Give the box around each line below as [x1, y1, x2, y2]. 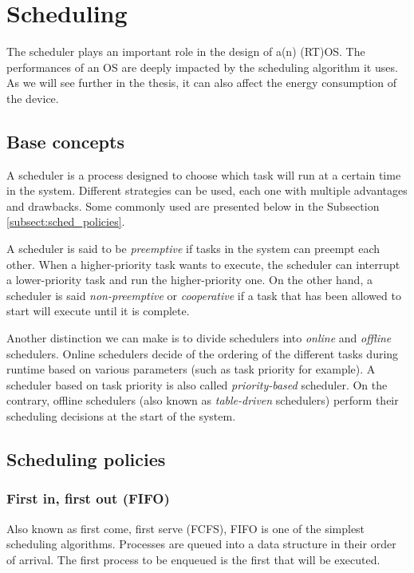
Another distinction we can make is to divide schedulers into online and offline [6, 330, 392, 346]
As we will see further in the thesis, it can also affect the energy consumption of [6, 74, 396, 91]
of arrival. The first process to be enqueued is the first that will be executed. [6, 551, 380, 567]
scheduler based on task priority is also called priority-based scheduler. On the [6, 376, 388, 393]
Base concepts [6, 128, 124, 153]
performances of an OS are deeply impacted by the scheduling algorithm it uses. [6, 58, 398, 75]
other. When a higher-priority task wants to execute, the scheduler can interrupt [6, 255, 400, 272]
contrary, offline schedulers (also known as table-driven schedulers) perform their [6, 392, 399, 409]
